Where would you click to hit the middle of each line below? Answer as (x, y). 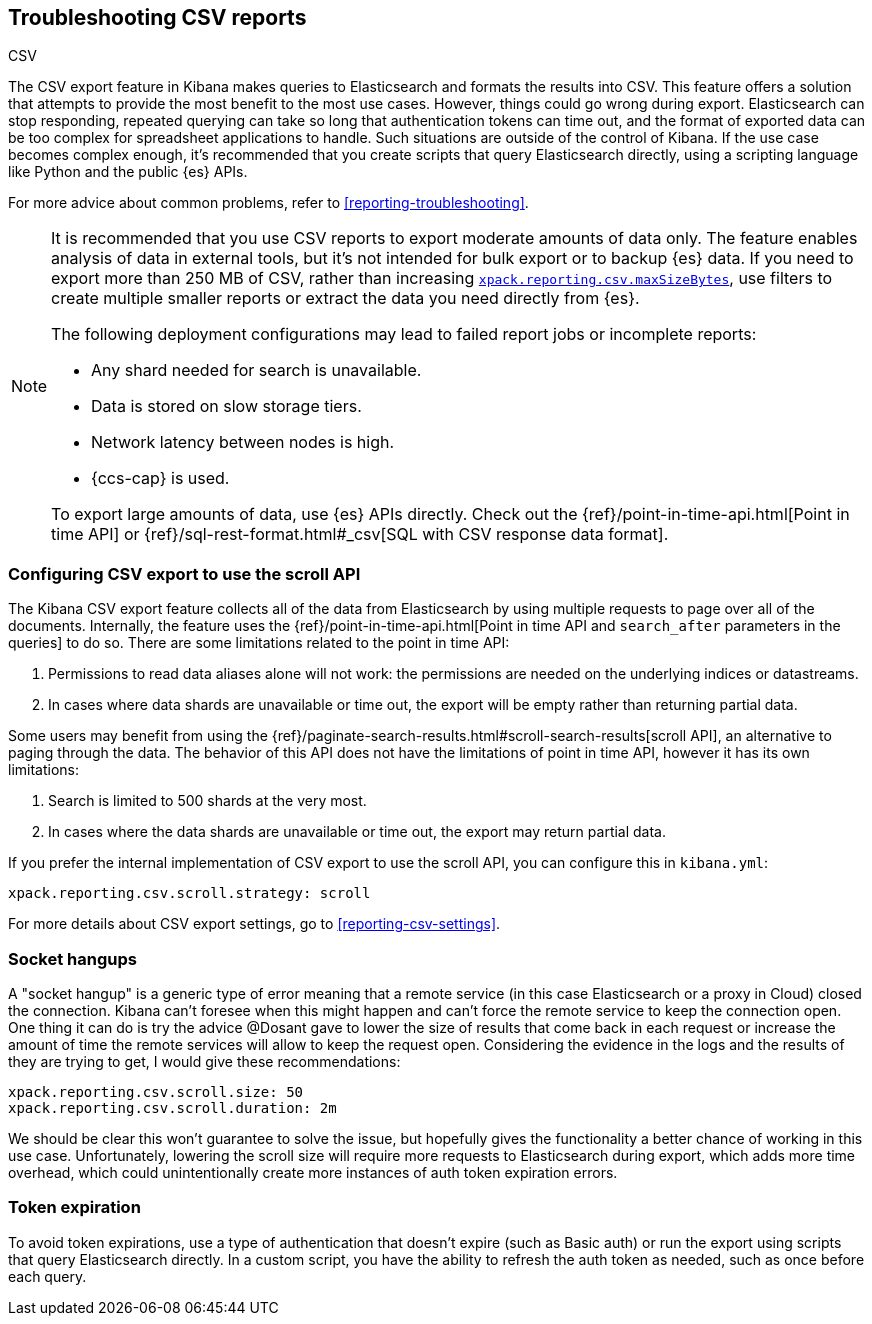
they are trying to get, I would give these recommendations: (204, 1061)
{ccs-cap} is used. (160, 478)
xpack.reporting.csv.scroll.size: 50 (156, 1091)
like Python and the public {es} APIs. (128, 172)
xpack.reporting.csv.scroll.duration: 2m (172, 1107)
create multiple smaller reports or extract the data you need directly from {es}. (345, 298)
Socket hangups (72, 958)
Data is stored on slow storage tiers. (226, 406)
